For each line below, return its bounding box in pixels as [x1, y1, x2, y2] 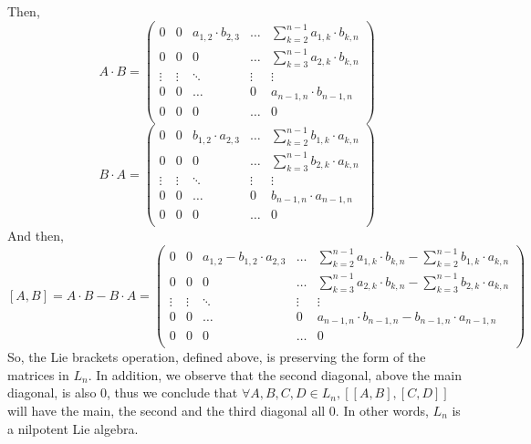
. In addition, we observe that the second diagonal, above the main [88, 365, 462, 384]
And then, [7, 226, 64, 245]
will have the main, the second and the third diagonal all [7, 400, 326, 419]
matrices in [7, 365, 69, 384]
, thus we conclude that [107, 383, 238, 402]
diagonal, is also [7, 383, 97, 402]
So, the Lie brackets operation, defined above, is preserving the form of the [7, 347, 426, 367]
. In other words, [335, 400, 429, 419]
